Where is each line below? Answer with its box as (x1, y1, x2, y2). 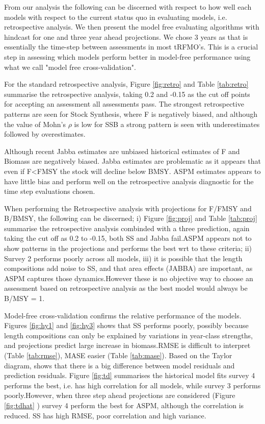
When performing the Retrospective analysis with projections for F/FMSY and (4, 203, 252, 213)
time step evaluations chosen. (4, 186, 95, 196)
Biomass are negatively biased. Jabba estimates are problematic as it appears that (4, 156, 261, 166)
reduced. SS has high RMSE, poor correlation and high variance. (4, 410, 206, 420)
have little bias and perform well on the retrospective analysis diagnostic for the (4, 176, 254, 186)
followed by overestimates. (4, 129, 86, 139)
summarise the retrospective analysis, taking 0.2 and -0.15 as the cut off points (4, 88, 250, 99)
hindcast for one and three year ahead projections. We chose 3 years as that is (4, 31, 248, 42)
